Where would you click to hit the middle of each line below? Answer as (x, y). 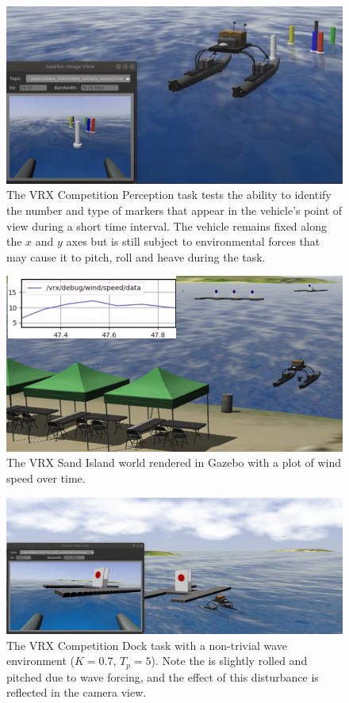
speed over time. (46, 478)
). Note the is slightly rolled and (229, 661)
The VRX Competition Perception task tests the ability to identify (169, 195)
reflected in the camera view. (77, 692)
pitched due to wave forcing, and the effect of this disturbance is (163, 676)
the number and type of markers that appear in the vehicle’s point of (174, 210)
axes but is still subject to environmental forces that (193, 241)
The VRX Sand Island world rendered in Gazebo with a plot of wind (174, 462)
